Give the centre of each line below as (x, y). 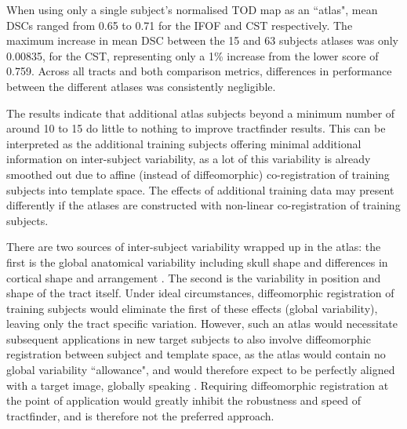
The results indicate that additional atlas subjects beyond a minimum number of (201, 113)
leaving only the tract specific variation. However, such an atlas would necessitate (202, 324)
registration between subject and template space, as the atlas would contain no (196, 354)
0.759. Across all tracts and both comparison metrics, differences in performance (199, 71)
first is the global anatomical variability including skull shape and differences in (197, 262)
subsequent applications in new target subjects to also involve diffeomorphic (189, 338)
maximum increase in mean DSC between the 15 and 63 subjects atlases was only (202, 40)
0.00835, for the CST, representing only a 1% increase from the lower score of (193, 55)
